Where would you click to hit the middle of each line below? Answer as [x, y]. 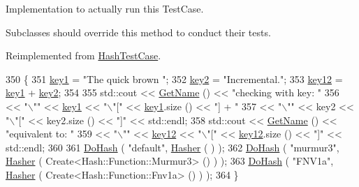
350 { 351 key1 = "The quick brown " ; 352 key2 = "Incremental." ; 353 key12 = [174, 78]
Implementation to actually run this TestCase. [105, 8]
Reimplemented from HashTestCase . [83, 55]
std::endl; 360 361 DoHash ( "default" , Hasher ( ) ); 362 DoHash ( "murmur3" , [173, 147]
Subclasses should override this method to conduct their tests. [138, 32]
